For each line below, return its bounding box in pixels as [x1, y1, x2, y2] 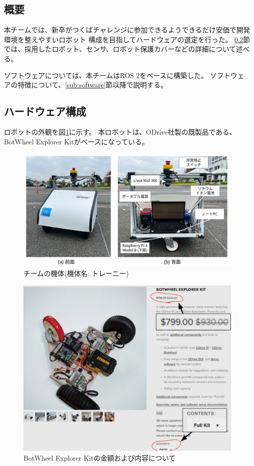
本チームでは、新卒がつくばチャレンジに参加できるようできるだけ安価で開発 [4, 25, 250, 35]
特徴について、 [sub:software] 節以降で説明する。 [17, 80, 167, 90]
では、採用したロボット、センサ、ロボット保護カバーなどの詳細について [4, 44, 236, 54]
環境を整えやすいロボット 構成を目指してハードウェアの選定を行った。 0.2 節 [4, 34, 250, 44]
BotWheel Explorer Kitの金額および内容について [23, 453, 176, 463]
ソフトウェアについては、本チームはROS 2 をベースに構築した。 [4, 70, 208, 80]
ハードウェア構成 [4, 104, 86, 119]
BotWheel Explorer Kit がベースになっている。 [4, 136, 149, 146]
